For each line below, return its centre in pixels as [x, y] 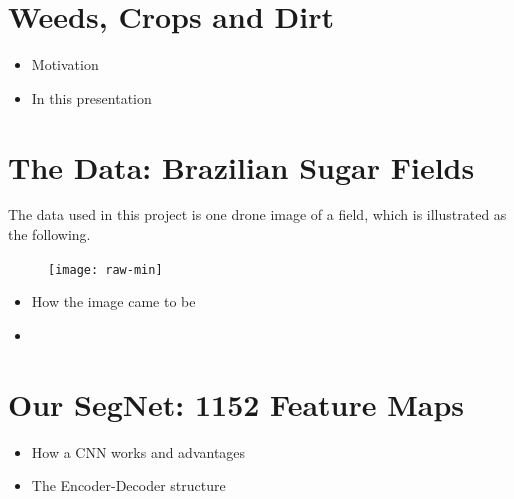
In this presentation [91, 97]
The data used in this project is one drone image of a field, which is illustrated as [257, 214]
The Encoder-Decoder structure [128, 485]
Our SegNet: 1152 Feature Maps [236, 403]
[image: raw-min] [105, 269]
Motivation [65, 64]
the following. [49, 234]
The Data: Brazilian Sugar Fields [241, 166]
